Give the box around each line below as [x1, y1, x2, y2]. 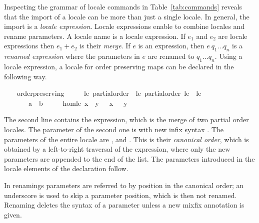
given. [4, 209, 22, 220]
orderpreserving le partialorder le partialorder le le [16, 88, 201, 98]
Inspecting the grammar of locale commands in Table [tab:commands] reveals [4, 1, 242, 11]
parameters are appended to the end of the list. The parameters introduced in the [4, 153, 255, 164]
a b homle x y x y [28, 97, 127, 108]
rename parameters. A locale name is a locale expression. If [4, 30, 185, 41]
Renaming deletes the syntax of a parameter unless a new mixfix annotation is [4, 200, 244, 210]
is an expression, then [138, 40, 204, 51]
